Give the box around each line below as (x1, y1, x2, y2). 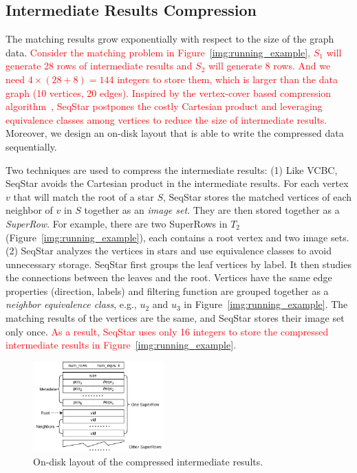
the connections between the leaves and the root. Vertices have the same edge (6, 270, 332, 285)
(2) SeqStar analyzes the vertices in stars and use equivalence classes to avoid (6, 243, 332, 258)
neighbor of (6, 203, 53, 217)
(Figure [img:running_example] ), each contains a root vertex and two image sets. (6, 230, 349, 244)
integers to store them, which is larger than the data (117, 71, 338, 86)
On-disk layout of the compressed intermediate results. (33, 454, 263, 468)
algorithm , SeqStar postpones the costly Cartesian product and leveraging (6, 99, 323, 113)
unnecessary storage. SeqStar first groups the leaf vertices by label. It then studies (6, 256, 351, 271)
